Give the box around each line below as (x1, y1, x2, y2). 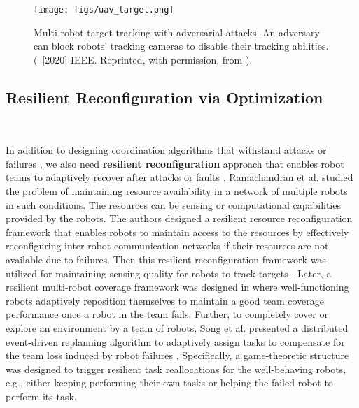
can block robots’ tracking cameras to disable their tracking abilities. (34, 38, 329, 53)
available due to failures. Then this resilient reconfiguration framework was (6, 252, 326, 266)
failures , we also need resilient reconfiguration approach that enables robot (6, 156, 344, 170)
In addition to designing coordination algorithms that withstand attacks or (6, 143, 327, 157)
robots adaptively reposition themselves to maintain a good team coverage (6, 293, 325, 307)
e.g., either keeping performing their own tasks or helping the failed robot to (6, 375, 333, 390)
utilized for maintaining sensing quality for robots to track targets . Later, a (6, 265, 332, 280)
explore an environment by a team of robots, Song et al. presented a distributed (6, 320, 349, 335)
